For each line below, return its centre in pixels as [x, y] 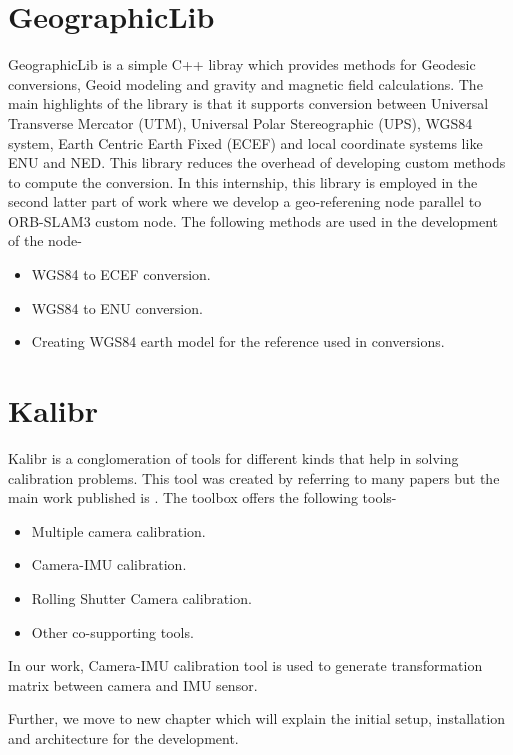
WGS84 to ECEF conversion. [121, 274]
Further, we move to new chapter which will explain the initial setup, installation [257, 718]
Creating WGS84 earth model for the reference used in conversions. [238, 341]
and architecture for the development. [123, 737]
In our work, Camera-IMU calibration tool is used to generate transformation [245, 665]
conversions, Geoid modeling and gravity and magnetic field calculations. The [245, 83]
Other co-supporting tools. [112, 631]
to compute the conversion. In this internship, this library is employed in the [243, 181]
